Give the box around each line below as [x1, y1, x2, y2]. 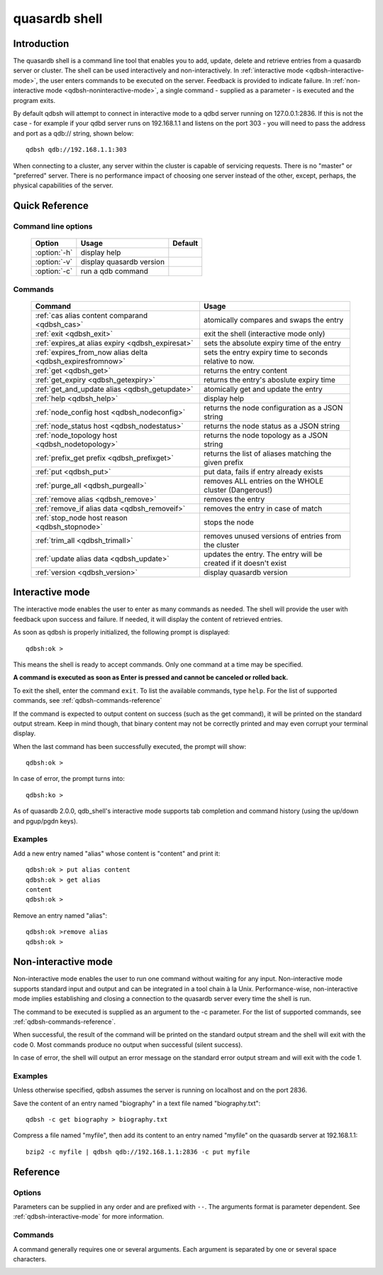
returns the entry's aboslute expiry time [203, 375, 336, 385]
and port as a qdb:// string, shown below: [13, 128, 134, 138]
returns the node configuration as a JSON [203, 403, 343, 412]
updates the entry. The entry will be [203, 549, 323, 559]
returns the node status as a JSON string [203, 421, 340, 431]
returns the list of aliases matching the [203, 448, 332, 458]
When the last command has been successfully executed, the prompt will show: [13, 742, 247, 750]
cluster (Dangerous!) [203, 485, 273, 495]
